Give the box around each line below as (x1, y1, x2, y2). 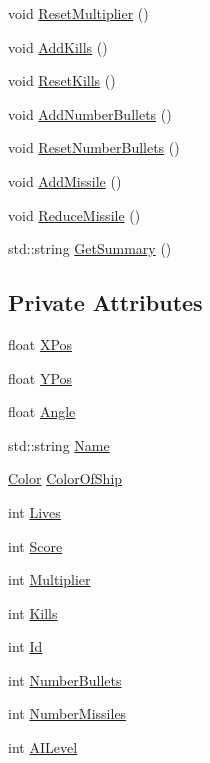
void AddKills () (8, 36, 108, 57)
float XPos (8, 333, 73, 354)
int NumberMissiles (8, 703, 127, 724)
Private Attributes (8, 287, 203, 318)
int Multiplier (8, 569, 91, 590)
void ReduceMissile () (8, 204, 141, 225)
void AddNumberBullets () (8, 103, 172, 124)
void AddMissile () (8, 170, 122, 191)
